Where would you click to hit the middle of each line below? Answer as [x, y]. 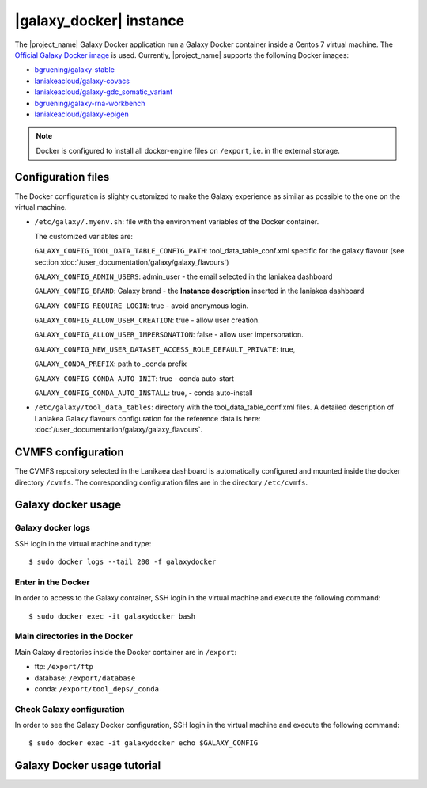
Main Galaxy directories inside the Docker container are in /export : [126, 652]
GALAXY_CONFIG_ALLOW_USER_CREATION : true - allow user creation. [147, 320]
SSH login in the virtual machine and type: [83, 543]
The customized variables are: [84, 236]
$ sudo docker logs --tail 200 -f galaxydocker [123, 562]
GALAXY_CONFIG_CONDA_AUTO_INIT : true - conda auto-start [134, 378]
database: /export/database [85, 678]
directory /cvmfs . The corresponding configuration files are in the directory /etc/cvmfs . [161, 482]
